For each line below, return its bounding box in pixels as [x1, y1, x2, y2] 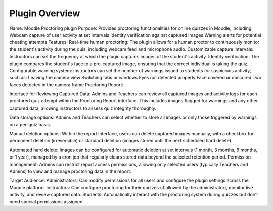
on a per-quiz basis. [9, 121, 51, 127]
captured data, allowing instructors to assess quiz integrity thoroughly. [9, 105, 157, 111]
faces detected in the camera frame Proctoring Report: [9, 81, 124, 88]
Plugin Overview [9, 8, 80, 19]
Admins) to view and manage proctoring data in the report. [9, 168, 131, 174]
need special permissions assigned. [9, 198, 84, 204]
